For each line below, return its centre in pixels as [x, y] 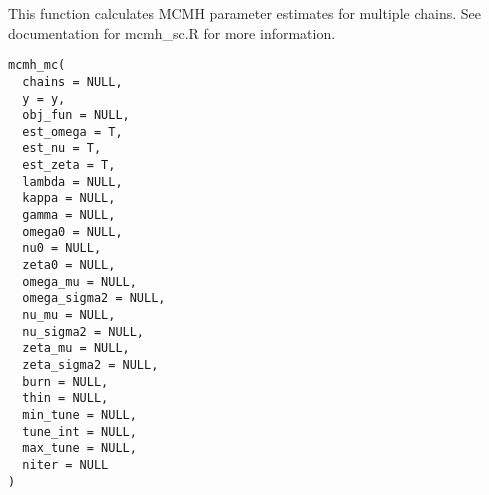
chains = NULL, [72, 81]
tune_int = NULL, [79, 431]
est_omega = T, [72, 131]
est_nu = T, [62, 148]
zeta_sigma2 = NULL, [90, 365]
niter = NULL [65, 464]
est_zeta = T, [69, 165]
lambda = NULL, [72, 181]
